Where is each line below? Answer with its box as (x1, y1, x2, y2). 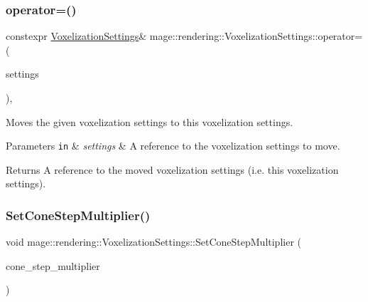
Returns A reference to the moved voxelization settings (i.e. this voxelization (6, 162, 339, 177)
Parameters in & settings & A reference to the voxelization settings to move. (6, 138, 340, 153)
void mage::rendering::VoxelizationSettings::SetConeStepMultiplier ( (6, 234, 301, 249)
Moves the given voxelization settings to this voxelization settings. (6, 114, 293, 129)
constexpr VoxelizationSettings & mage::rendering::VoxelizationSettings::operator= (6, 28, 363, 43)
